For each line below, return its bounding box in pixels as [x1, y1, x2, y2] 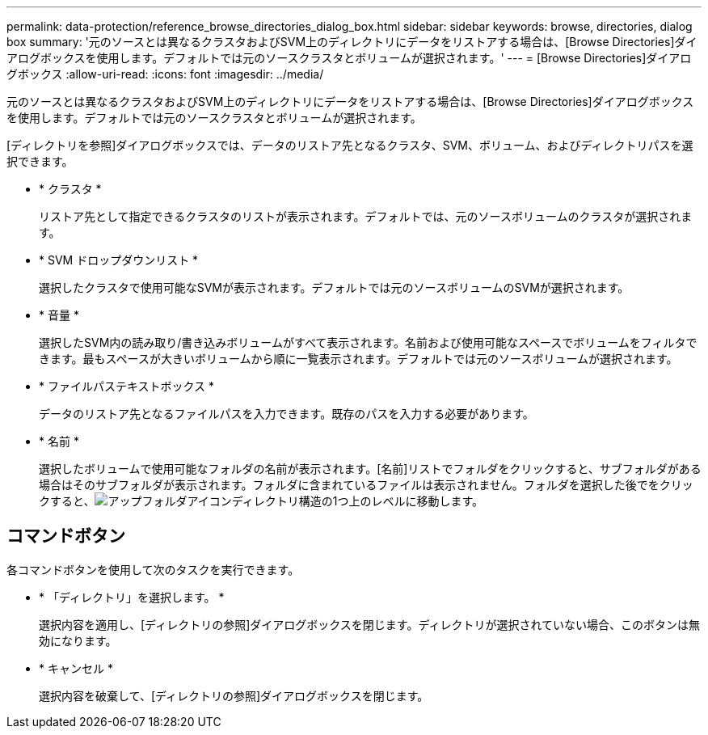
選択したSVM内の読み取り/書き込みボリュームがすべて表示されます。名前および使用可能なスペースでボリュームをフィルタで [39, 336, 697, 349]
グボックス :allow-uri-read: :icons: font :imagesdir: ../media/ [6, 67, 324, 81]
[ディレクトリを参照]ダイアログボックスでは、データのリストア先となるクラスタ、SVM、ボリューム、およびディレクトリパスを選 [6, 138, 693, 152]
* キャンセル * [39, 661, 113, 675]
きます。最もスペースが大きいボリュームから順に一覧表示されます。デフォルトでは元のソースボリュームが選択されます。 [39, 352, 678, 365]
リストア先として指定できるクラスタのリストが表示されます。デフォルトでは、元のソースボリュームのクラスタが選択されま [39, 209, 693, 223]
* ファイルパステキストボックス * [39, 379, 215, 393]
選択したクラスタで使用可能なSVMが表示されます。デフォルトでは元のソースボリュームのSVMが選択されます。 [39, 281, 630, 294]
